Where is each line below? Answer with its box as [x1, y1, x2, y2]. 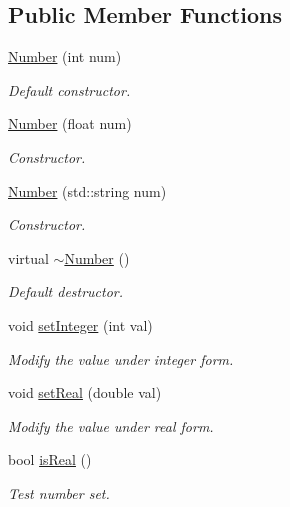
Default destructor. [8, 281, 124, 302]
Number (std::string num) [8, 180, 167, 201]
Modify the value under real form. [8, 415, 214, 436]
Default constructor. [8, 79, 131, 100]
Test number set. [8, 482, 110, 503]
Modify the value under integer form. [8, 348, 234, 369]
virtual [8, 247, 49, 268]
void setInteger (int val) [8, 314, 153, 335]
